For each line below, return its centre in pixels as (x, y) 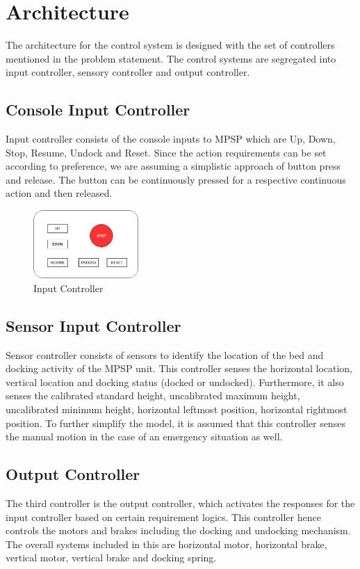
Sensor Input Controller (93, 325)
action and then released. (59, 193)
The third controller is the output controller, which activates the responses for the (180, 503)
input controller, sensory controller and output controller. (128, 72)
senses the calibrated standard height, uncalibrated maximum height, (153, 395)
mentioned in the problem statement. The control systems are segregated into (171, 58)
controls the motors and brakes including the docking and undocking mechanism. (178, 530)
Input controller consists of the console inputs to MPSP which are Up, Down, (171, 139)
